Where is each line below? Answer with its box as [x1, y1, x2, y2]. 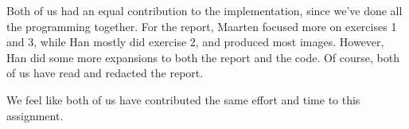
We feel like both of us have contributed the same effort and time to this [6, 91, 360, 107]
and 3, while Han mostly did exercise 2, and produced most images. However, [6, 33, 384, 50]
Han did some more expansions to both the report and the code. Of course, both [6, 49, 399, 65]
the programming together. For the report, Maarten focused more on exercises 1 [6, 18, 397, 34]
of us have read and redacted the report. [6, 64, 204, 81]
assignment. [6, 107, 64, 123]
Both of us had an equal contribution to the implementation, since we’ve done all [6, 2, 403, 18]
